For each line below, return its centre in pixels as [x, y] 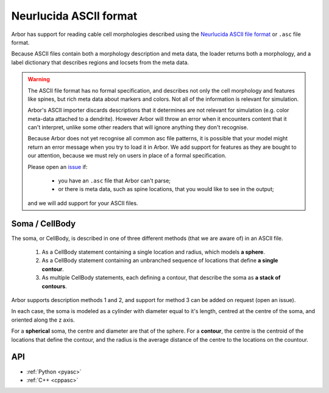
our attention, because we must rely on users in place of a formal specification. [127, 156]
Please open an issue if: [58, 167]
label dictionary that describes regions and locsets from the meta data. [100, 62]
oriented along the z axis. [43, 320]
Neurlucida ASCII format [74, 16]
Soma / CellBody [44, 224]
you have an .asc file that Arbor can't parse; [114, 181]
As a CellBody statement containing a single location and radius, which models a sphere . [153, 252]
